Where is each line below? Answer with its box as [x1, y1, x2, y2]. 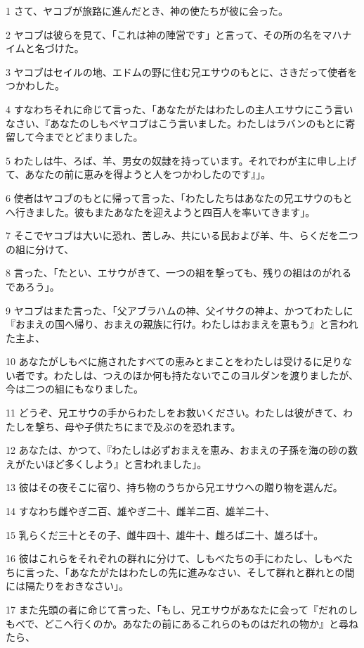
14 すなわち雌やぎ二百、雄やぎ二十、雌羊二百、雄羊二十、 [6, 504, 275, 519]
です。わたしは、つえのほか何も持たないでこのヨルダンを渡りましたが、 [25, 367, 358, 382]
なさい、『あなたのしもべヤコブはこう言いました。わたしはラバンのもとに [6, 115, 346, 130]
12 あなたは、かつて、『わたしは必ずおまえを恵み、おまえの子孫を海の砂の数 [6, 443, 358, 457]
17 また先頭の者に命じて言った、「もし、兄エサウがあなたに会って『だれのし [6, 602, 358, 616]
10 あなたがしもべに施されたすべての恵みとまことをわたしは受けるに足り [6, 354, 343, 369]
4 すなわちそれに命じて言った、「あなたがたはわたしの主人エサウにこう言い [6, 101, 353, 116]
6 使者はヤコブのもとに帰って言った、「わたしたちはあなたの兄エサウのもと [6, 190, 353, 205]
